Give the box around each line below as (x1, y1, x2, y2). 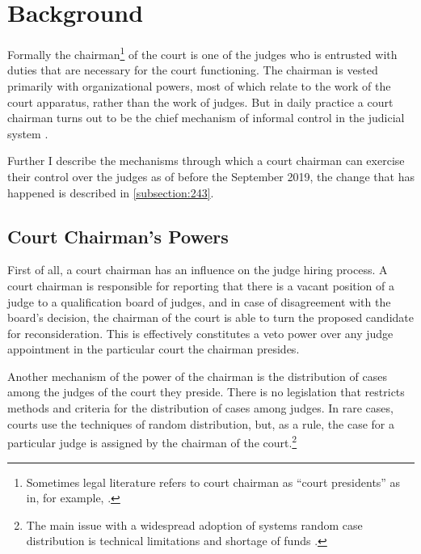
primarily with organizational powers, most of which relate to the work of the (7, 77, 391, 94)
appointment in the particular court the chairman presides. (7, 340, 300, 357)
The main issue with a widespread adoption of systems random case (26, 516, 363, 533)
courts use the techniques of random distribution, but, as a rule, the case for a (7, 415, 394, 432)
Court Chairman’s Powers (7, 223, 229, 248)
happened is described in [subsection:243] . (7, 184, 214, 201)
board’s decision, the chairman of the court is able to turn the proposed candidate (7, 309, 414, 326)
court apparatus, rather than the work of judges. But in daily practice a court (7, 93, 394, 110)
